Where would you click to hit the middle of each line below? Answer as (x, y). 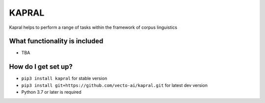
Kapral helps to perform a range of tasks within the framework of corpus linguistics (93, 27)
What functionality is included (56, 41)
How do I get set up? (41, 67)
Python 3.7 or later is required (52, 92)
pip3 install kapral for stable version (64, 79)
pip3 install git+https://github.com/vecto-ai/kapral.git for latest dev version (115, 85)
